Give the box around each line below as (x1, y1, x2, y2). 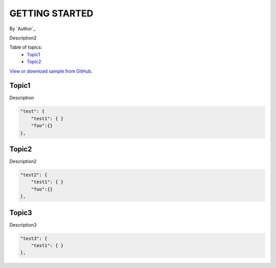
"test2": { (20, 172, 48, 178)
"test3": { (20, 235, 48, 241)
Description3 (9, 221, 37, 228)
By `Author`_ (9, 26, 36, 32)
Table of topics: (9, 44, 42, 51)
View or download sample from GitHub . (9, 68, 93, 74)
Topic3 (9, 208, 33, 217)
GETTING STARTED (9, 8, 94, 19)
